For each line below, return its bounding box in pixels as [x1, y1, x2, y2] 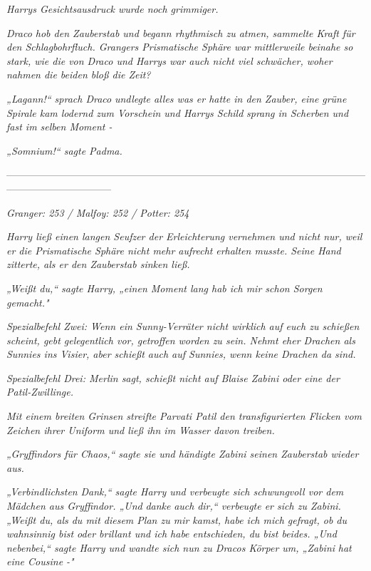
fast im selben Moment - [6, 119, 113, 134]
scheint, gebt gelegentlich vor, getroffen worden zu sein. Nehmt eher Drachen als [6, 332, 355, 347]
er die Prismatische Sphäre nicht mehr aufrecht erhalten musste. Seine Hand [6, 242, 341, 257]
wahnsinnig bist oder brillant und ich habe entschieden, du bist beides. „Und [6, 526, 337, 541]
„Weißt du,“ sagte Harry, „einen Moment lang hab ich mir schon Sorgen [6, 280, 323, 295]
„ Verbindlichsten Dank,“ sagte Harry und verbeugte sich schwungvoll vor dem [6, 484, 344, 499]
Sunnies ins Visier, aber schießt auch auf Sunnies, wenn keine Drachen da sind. [6, 346, 356, 361]
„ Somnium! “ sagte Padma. [6, 143, 122, 158]
